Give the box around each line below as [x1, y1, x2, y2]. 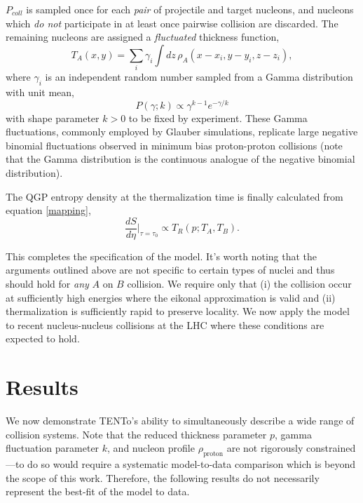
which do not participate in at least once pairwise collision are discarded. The [6, 15, 338, 30]
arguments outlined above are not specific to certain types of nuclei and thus [6, 262, 335, 277]
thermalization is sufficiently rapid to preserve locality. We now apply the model [6, 304, 350, 318]
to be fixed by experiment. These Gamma [128, 110, 308, 125]
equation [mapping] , [6, 203, 91, 217]
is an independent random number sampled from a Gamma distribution [45, 69, 353, 84]
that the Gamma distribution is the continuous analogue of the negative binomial [6, 152, 355, 166]
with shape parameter [6, 110, 100, 125]
